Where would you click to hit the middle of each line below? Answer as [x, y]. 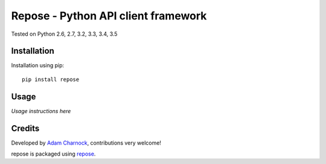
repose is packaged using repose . [53, 154]
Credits [25, 128]
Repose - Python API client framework [109, 16]
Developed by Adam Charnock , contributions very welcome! [86, 143]
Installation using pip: [38, 65]
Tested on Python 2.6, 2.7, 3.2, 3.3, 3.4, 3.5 [64, 34]
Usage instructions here [41, 111]
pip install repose [51, 79]
